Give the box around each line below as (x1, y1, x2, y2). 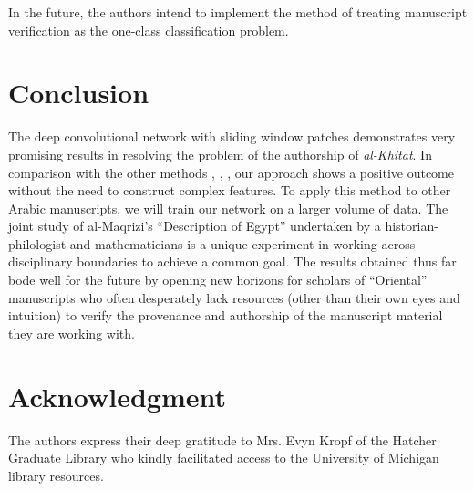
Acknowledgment (8, 377, 226, 414)
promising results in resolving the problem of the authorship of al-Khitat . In (8, 144, 432, 163)
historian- (385, 216, 438, 235)
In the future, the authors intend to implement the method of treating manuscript (8, 3, 468, 21)
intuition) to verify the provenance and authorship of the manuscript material (8, 306, 443, 325)
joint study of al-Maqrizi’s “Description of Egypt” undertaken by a (8, 216, 381, 235)
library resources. (8, 465, 104, 485)
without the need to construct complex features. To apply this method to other (8, 181, 451, 200)
